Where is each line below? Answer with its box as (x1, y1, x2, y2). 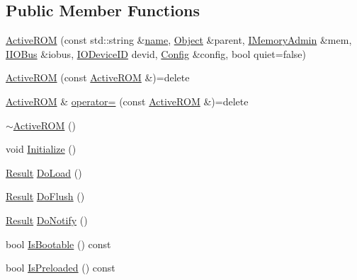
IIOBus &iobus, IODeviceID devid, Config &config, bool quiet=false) (6, 46, 307, 61)
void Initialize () (6, 141, 76, 156)
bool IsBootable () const (6, 236, 111, 251)
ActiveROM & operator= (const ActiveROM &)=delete (6, 93, 249, 108)
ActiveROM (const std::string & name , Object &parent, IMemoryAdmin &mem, (6, 33, 352, 47)
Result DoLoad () (6, 165, 82, 180)
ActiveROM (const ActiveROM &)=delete (6, 70, 190, 85)
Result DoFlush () (6, 189, 85, 204)
